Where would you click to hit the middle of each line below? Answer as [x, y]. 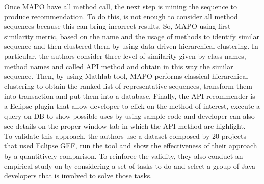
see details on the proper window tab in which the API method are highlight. [125, 126]
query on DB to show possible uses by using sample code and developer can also [129, 116]
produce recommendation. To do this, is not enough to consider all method [121, 16]
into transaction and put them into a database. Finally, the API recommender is [130, 96]
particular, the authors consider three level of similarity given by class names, [125, 56]
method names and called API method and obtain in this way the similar [119, 66]
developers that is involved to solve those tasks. [78, 176]
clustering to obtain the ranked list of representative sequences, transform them [128, 86]
